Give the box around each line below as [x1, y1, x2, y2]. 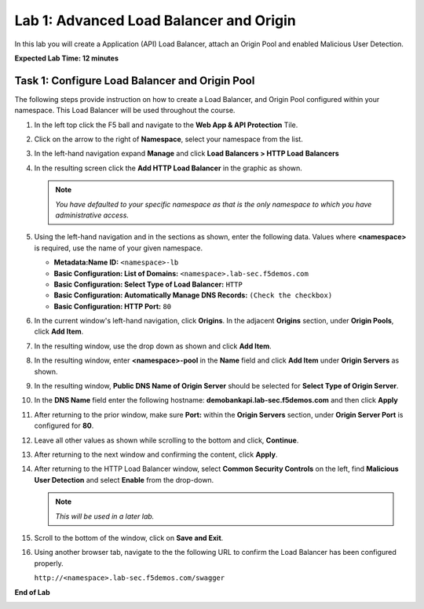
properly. [34, 558, 64, 568]
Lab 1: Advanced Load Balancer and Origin [14, 12, 296, 29]
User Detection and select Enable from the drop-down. [34, 475, 214, 484]
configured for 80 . [34, 421, 94, 431]
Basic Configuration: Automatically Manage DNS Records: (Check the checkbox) [53, 290, 333, 300]
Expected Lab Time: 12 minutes [14, 53, 119, 63]
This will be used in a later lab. [55, 511, 155, 521]
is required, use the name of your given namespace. [34, 243, 203, 253]
